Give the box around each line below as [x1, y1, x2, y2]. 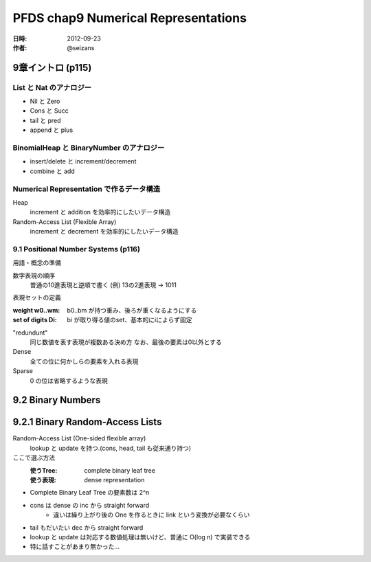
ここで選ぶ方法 [12, 453, 55, 462]
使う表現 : [30, 476, 56, 484]
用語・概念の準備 [12, 258, 61, 267]
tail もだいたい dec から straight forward [30, 523, 144, 532]
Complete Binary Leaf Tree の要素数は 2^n [30, 488, 150, 497]
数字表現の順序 [12, 271, 55, 280]
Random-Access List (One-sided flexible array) [12, 434, 146, 442]
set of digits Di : [12, 316, 58, 324]
